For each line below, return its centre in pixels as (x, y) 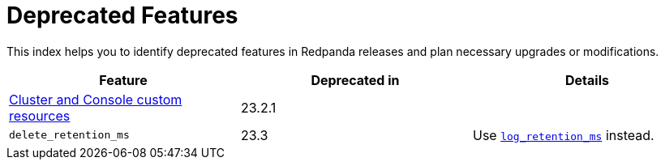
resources (40, 115)
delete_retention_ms (69, 135)
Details (587, 80)
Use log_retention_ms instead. (563, 135)
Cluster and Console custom (96, 99)
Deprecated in (355, 80)
